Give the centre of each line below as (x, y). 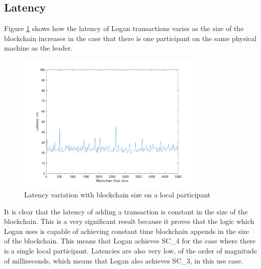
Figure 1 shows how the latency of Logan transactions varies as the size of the (124, 28)
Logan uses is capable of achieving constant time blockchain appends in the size (127, 231)
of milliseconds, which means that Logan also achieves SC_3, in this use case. (123, 260)
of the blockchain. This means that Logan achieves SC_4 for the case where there (130, 241)
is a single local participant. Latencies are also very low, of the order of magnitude (130, 250)
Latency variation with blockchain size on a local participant (117, 194)
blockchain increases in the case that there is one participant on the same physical (130, 38)
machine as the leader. (38, 48)
